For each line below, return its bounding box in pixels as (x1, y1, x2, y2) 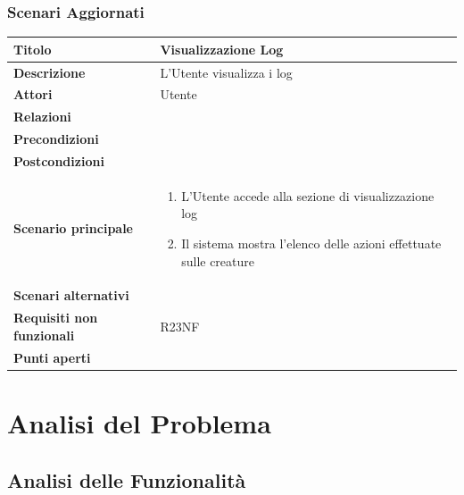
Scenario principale (13, 219, 133, 238)
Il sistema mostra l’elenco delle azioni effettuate (181, 233, 442, 252)
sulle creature (181, 251, 255, 270)
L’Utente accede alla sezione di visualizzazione (181, 186, 435, 205)
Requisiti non (13, 308, 98, 327)
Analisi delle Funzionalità (7, 466, 246, 493)
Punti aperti (13, 348, 91, 366)
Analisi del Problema (7, 404, 271, 440)
